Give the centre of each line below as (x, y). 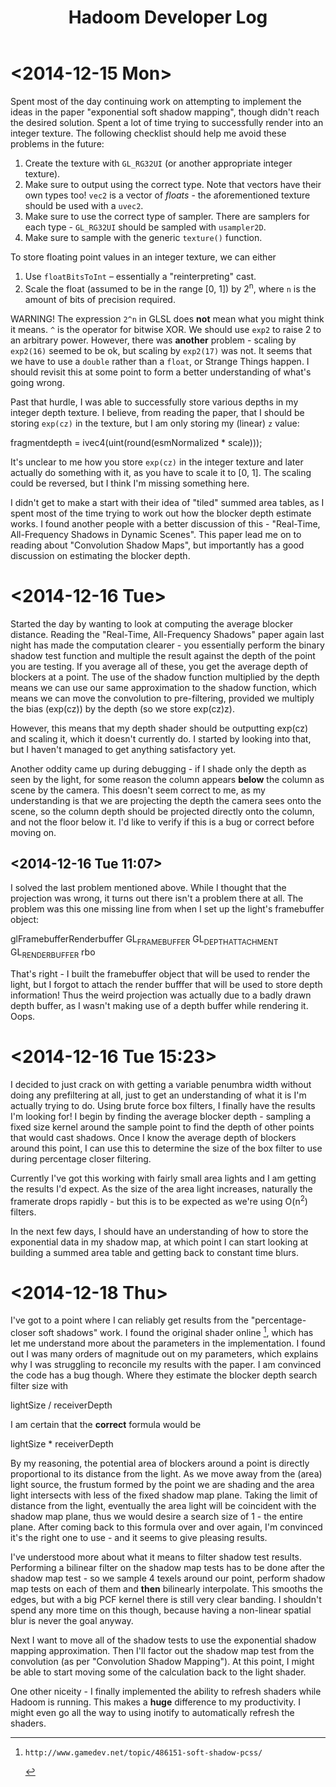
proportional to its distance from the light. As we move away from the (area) (166, 1474)
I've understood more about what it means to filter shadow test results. (156, 1557)
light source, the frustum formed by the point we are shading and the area (162, 1485)
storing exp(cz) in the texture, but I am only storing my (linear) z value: (155, 423)
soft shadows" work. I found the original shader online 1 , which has (176, 1332)
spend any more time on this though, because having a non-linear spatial (161, 1610)
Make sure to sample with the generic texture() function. (143, 237)
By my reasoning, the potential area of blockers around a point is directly (160, 1463)
